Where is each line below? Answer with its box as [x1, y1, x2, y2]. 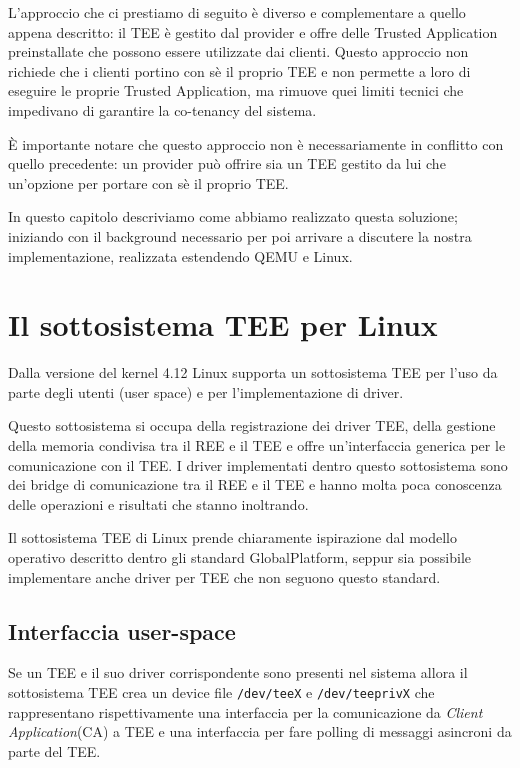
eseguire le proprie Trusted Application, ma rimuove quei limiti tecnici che [8, 80, 464, 101]
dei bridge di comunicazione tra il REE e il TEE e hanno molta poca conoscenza [8, 474, 502, 495]
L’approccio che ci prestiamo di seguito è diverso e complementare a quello [8, 2, 466, 22]
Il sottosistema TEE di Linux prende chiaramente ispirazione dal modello [8, 527, 458, 548]
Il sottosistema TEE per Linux [8, 304, 438, 345]
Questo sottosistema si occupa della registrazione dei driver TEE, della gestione [8, 415, 496, 436]
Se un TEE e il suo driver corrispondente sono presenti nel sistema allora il [8, 662, 468, 683]
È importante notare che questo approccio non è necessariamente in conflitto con [8, 133, 504, 154]
